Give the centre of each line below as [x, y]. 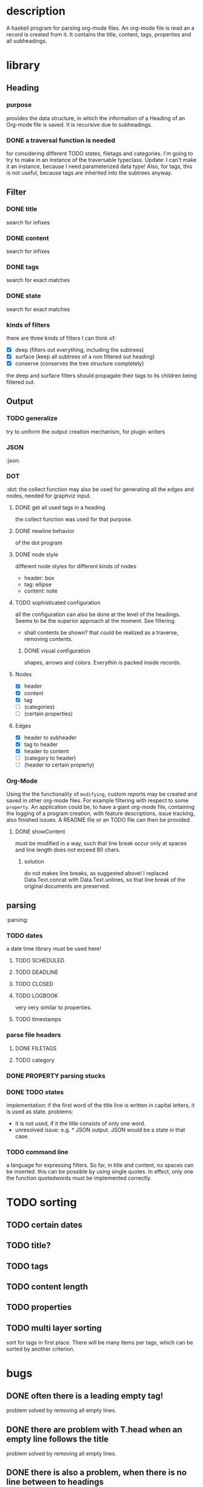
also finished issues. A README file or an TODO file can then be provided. [99, 820]
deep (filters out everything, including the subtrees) [79, 349]
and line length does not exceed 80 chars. [68, 850]
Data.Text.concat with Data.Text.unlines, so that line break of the [105, 880]
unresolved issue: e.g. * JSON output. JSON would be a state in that [100, 1130]
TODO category [35, 1060]
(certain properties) [48, 713]
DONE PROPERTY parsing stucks [56, 1076]
